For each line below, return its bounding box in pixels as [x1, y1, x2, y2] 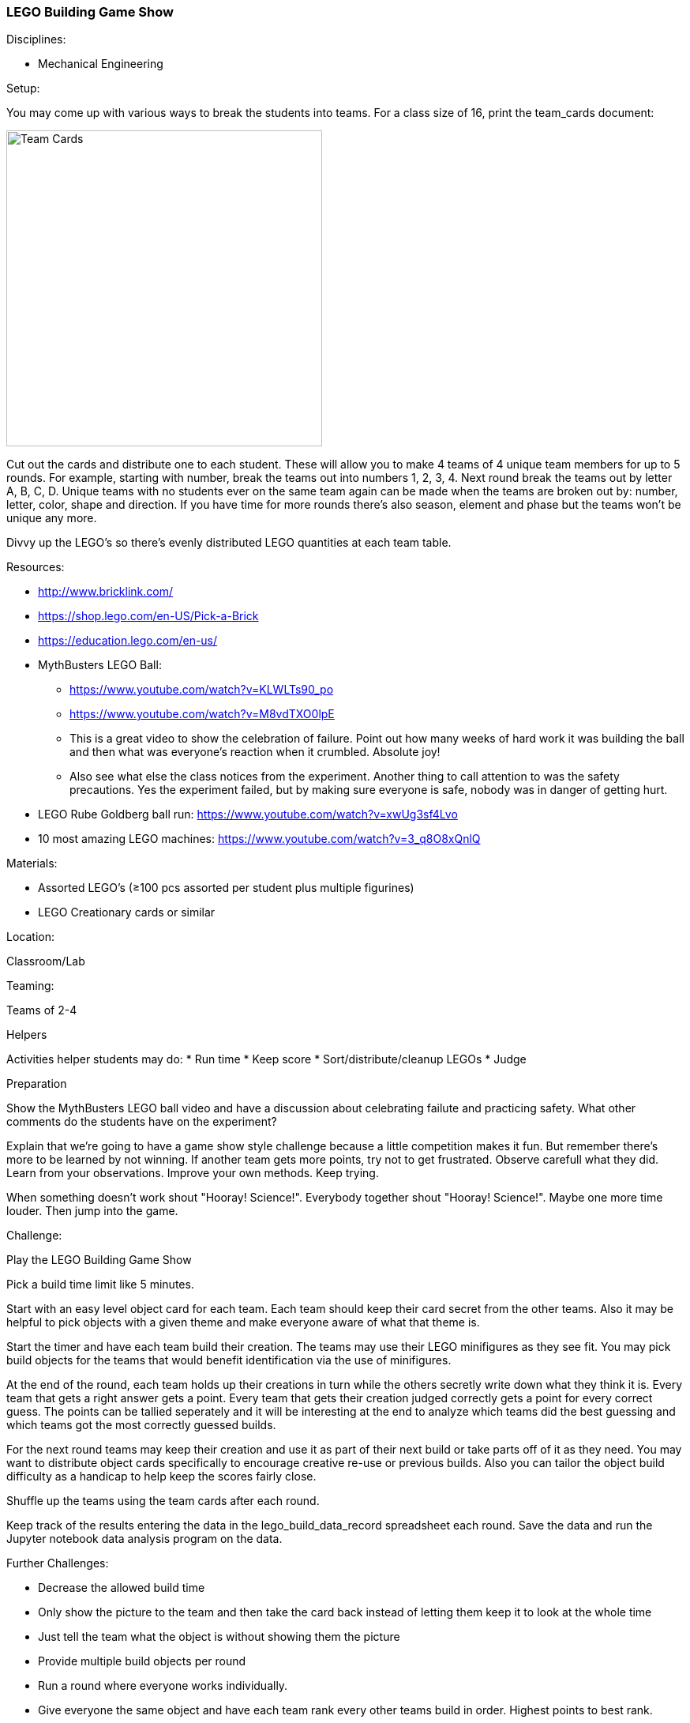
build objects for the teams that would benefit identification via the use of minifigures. [6, 1353, 452, 1367]
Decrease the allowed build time [38, 1581, 205, 1595]
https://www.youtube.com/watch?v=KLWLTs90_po [69, 683, 334, 697]
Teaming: [6, 979, 54, 993]
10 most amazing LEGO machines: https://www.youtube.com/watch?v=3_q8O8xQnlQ [38, 832, 481, 846]
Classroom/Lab [6, 954, 85, 969]
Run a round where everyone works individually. [38, 1679, 288, 1693]
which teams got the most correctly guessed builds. [6, 1418, 276, 1432]
